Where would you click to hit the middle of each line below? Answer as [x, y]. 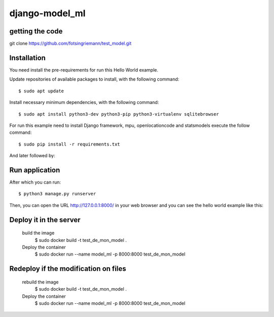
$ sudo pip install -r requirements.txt [69, 144]
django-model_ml [47, 13]
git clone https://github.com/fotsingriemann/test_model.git [71, 44]
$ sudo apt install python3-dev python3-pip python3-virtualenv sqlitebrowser [119, 114]
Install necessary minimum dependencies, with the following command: [84, 102]
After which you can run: [35, 182]
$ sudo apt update [41, 91]
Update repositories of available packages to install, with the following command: [94, 79]
